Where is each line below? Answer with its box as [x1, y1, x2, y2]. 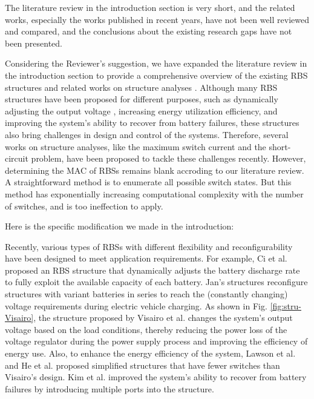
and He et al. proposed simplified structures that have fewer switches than [5, 358, 280, 371]
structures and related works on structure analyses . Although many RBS [5, 81, 278, 93]
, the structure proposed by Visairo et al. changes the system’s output [33, 311, 293, 324]
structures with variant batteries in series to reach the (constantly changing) [5, 288, 288, 300]
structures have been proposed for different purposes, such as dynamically [5, 93, 278, 105]
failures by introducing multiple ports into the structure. [5, 382, 214, 395]
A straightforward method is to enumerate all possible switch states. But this [5, 176, 292, 188]
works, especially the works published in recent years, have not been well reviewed [5, 13, 309, 25]
